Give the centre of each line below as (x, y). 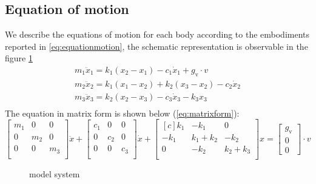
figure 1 (19, 58)
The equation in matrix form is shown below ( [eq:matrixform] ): (122, 113)
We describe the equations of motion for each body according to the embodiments (157, 34)
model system (55, 173)
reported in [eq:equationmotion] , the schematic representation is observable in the (156, 46)
